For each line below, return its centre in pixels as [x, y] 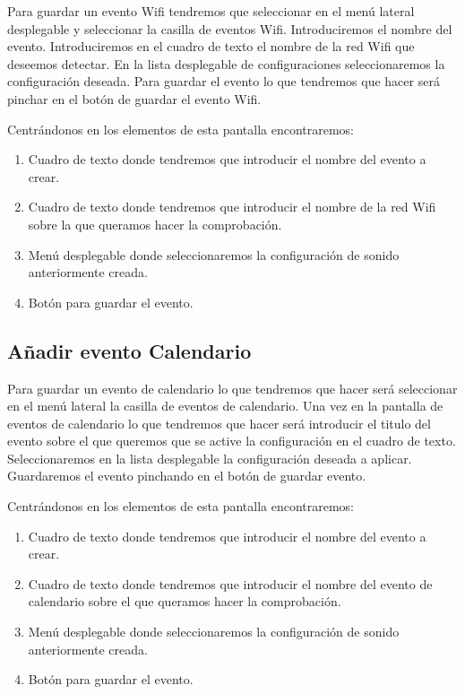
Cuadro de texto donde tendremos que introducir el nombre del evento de [230, 583]
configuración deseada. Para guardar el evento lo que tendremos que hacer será [224, 81]
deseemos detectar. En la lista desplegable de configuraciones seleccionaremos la [226, 63]
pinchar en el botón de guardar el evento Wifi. [134, 98]
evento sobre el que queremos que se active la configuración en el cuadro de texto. [232, 441]
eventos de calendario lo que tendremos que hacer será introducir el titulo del [219, 423]
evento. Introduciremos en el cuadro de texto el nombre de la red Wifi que [211, 46]
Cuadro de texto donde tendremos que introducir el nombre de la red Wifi [232, 207]
